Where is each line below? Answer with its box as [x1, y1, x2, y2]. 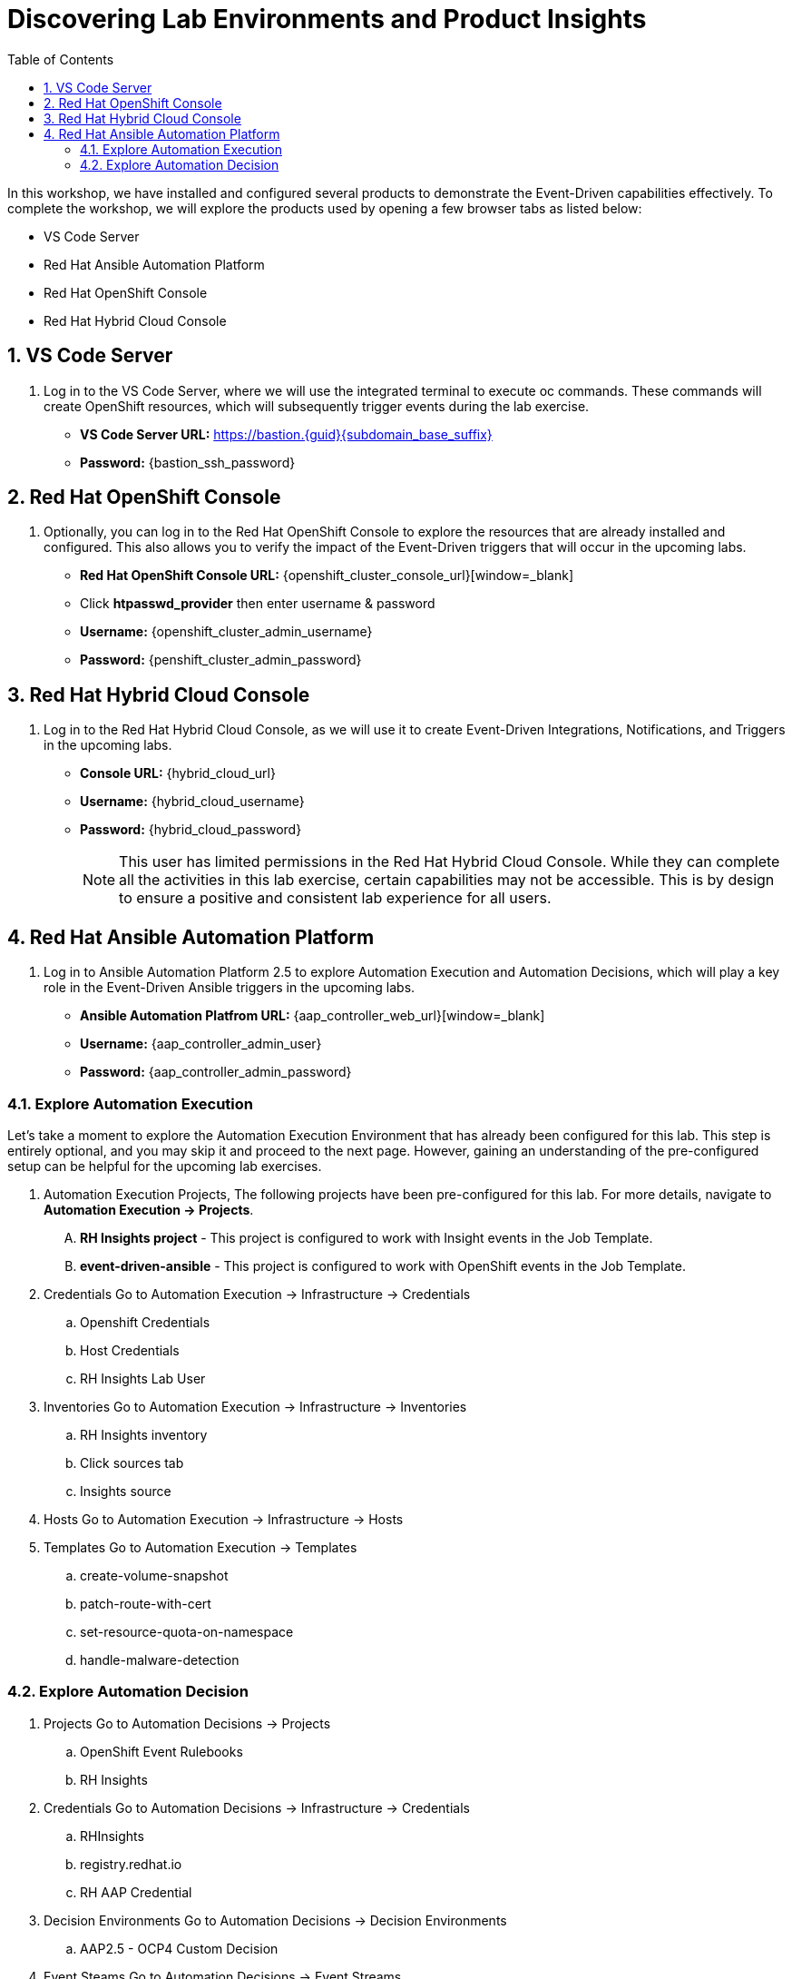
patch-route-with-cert [80, 1595, 211, 1611]
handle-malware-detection [80, 1651, 240, 1668]
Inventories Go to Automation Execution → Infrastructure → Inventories [44, 1398, 467, 1414]
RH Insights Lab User [80, 1370, 206, 1386]
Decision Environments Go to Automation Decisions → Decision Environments [44, 1912, 507, 1928]
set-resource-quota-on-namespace [80, 1623, 294, 1639]
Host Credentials [80, 1342, 180, 1358]
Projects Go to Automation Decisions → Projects [44, 1715, 331, 1731]
